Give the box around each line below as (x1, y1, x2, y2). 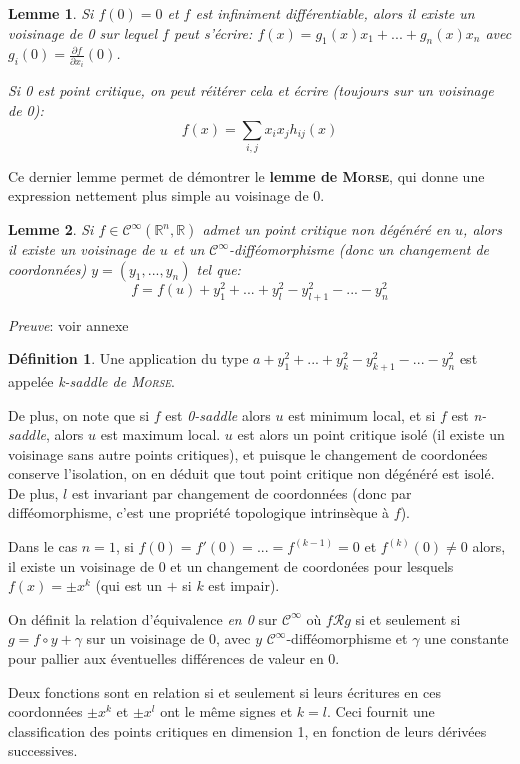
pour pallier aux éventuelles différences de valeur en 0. (8, 648, 340, 669)
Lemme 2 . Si (8, 219, 94, 240)
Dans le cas (8, 536, 78, 557)
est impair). (208, 575, 280, 596)
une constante (424, 628, 509, 649)
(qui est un (95, 575, 163, 596)
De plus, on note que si (8, 404, 150, 425)
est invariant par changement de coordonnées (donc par (71, 482, 412, 503)
